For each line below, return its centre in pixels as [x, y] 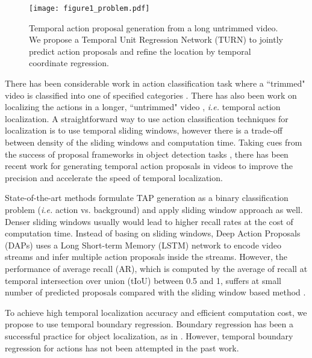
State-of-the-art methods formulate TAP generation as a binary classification [147, 198]
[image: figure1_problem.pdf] [89, 8]
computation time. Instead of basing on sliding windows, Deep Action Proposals [153, 233]
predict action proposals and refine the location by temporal [140, 51]
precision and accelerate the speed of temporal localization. [114, 177]
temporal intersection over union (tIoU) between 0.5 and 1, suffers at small [143, 280]
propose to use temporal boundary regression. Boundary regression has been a [149, 324]
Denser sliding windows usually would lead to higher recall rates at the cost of [149, 221]
